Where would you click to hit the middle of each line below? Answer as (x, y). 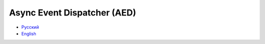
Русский (30, 27)
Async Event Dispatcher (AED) (73, 13)
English (29, 33)
